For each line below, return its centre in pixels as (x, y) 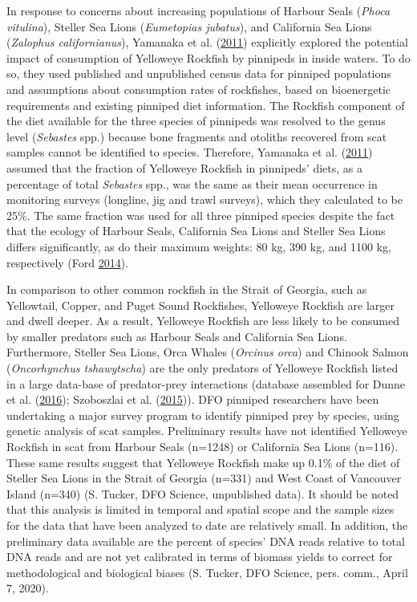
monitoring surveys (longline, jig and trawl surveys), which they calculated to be (204, 199)
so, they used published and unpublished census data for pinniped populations (199, 73)
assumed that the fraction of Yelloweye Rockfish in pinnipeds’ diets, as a (185, 167)
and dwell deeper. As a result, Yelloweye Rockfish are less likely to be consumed (203, 321)
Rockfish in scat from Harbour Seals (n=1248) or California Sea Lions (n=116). (202, 447)
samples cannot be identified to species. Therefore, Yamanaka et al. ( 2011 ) (190, 152)
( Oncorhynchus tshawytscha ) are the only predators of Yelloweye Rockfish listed (202, 368)
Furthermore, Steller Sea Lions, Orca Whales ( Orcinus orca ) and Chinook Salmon (208, 352)
